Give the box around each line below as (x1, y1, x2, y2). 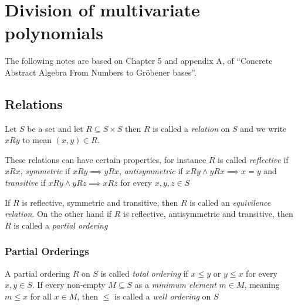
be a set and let (27, 122, 83, 134)
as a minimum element (134, 278, 216, 291)
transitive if (5, 176, 46, 189)
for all (30, 290, 52, 302)
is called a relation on (153, 122, 230, 134)
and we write (240, 122, 287, 134)
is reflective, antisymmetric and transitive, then (123, 208, 293, 220)
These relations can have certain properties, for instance (5, 153, 206, 165)
